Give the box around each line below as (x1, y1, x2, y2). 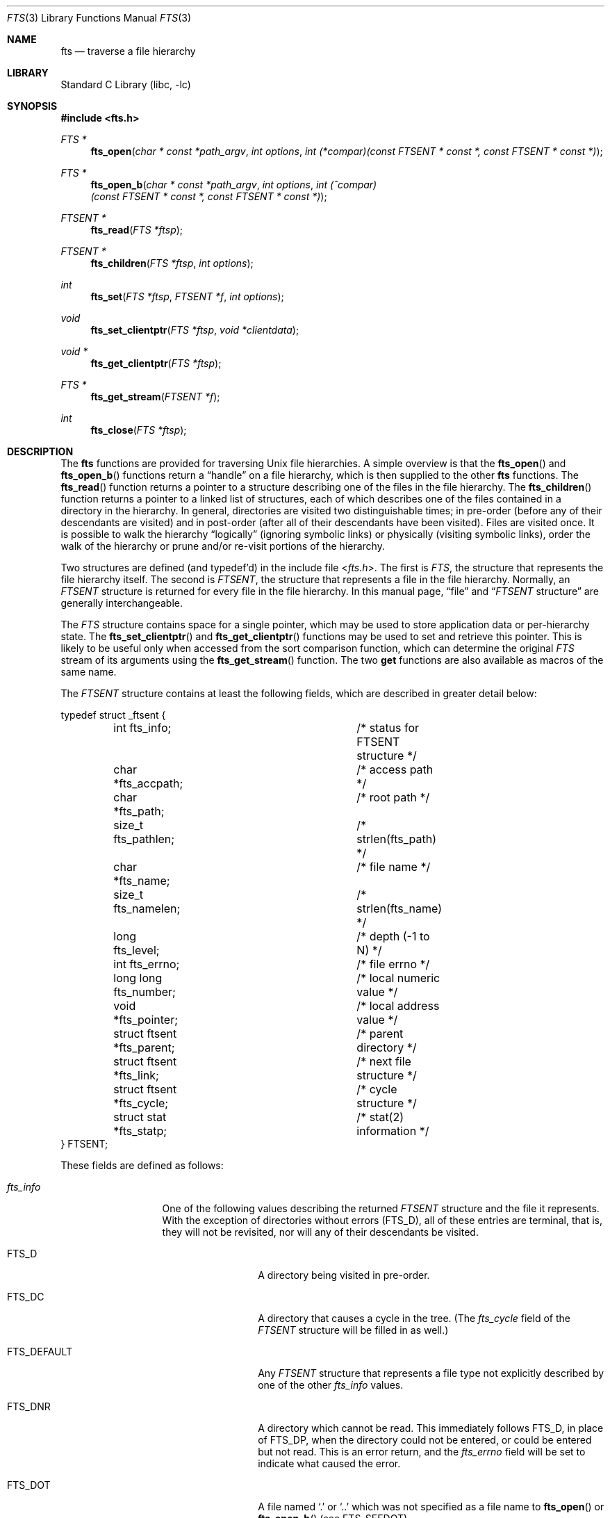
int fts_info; (113, 721, 172, 735)
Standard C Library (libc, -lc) (60, 79, 191, 90)
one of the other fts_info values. (258, 1379, 404, 1391)
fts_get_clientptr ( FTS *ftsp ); (90, 357, 222, 369)
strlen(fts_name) (356, 901, 442, 915)
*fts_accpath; (113, 776, 183, 790)
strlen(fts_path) (356, 832, 437, 846)
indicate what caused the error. (258, 1458, 401, 1469)
